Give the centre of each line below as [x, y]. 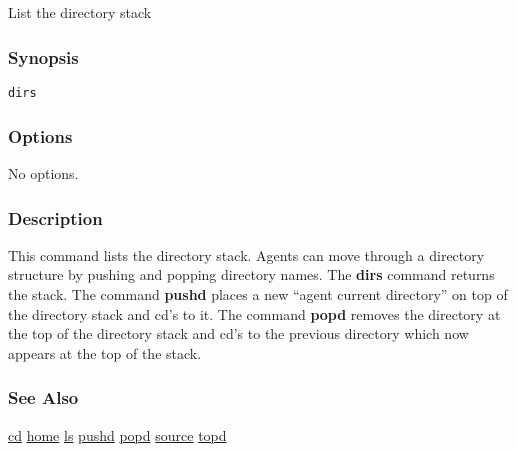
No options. [43, 173]
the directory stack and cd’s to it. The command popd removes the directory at [254, 313]
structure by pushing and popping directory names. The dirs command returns [251, 274]
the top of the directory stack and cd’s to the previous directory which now [238, 333]
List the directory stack [80, 12]
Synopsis [43, 56]
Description [55, 217]
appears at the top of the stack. [105, 352]
